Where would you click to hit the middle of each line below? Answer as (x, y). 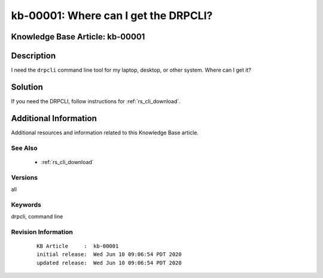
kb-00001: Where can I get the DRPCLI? (112, 16)
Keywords (26, 205)
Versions (25, 177)
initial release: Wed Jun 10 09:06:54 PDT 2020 (109, 254)
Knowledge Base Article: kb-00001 (78, 37)
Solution (27, 87)
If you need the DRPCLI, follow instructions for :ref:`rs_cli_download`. (96, 101)
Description (33, 56)
